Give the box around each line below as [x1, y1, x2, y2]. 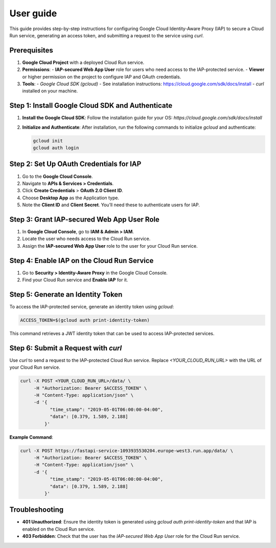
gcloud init [33, 138, 63, 144]
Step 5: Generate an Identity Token [9, 290, 123, 299]
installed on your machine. [22, 88, 78, 94]
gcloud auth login [33, 145, 79, 151]
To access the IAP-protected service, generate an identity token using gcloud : [9, 304, 174, 310]
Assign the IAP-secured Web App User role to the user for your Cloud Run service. [22, 243, 198, 249]
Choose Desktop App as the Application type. [22, 195, 120, 201]
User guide [9, 8, 57, 19]
